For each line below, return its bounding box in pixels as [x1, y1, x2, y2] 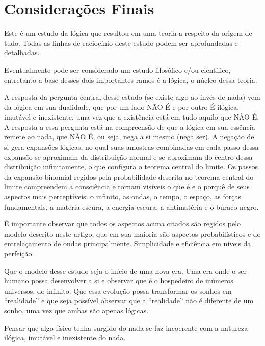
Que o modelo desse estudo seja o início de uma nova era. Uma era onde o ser [4, 265, 247, 276]
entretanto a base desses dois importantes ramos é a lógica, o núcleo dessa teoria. [4, 74, 257, 85]
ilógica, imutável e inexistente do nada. [4, 332, 126, 343]
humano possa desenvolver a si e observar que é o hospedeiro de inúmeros [4, 275, 233, 286]
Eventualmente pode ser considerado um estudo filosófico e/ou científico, [4, 64, 231, 75]
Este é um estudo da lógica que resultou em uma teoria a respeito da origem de [4, 27, 252, 38]
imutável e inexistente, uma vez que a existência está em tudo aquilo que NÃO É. [4, 111, 259, 122]
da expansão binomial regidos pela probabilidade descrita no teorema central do [4, 171, 254, 182]
